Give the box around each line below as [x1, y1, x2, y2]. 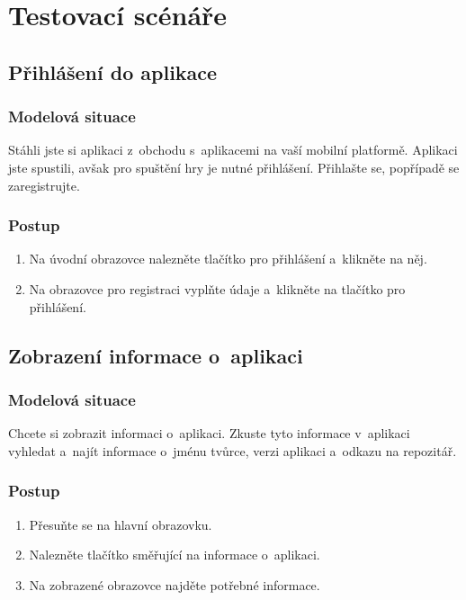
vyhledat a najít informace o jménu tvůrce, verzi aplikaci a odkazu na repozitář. [8, 441, 457, 460]
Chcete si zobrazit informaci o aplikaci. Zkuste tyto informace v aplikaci [8, 424, 410, 443]
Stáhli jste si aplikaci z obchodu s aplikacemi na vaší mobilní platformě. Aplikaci [8, 140, 458, 159]
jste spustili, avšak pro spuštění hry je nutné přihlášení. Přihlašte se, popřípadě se [8, 157, 460, 176]
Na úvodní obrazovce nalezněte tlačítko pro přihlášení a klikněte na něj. [29, 249, 427, 268]
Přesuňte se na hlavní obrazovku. [29, 515, 212, 533]
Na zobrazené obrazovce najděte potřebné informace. [29, 575, 320, 594]
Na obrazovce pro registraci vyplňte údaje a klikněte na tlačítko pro [29, 279, 406, 298]
